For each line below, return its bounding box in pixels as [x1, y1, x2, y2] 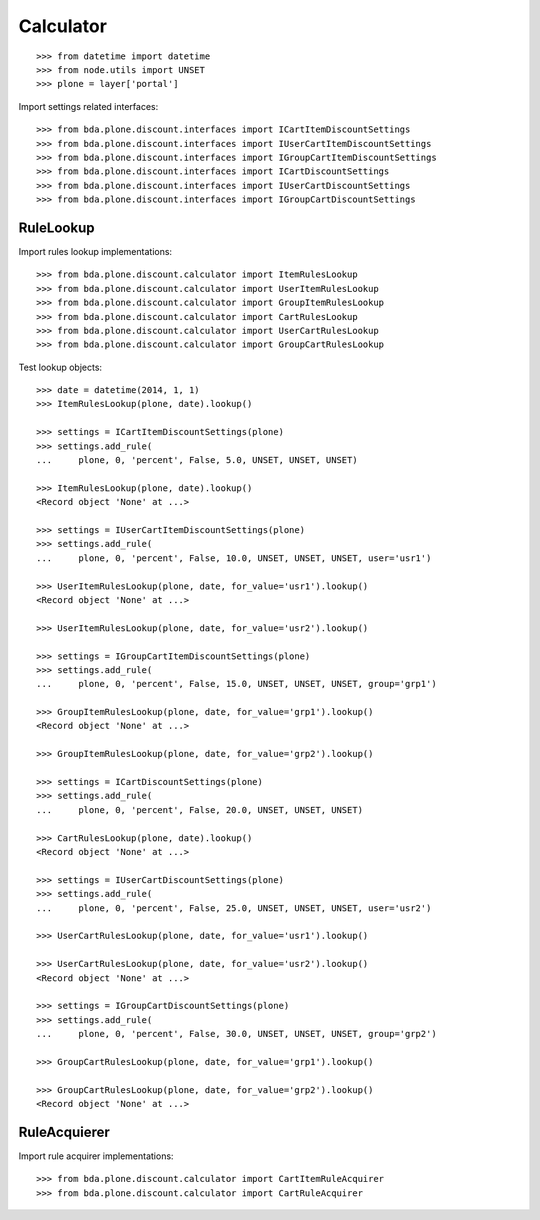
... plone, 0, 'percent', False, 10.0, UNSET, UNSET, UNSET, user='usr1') [36, 552, 432, 564]
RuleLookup [18, 219, 95, 236]
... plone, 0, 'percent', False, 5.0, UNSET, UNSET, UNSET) [36, 455, 359, 466]
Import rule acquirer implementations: [18, 1150, 174, 1162]
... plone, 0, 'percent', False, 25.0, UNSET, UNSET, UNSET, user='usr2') [36, 902, 432, 914]
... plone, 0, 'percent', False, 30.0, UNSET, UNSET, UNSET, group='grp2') [36, 1028, 437, 1040]
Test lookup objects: [18, 361, 103, 373]
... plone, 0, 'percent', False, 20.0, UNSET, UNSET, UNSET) [36, 804, 364, 815]
